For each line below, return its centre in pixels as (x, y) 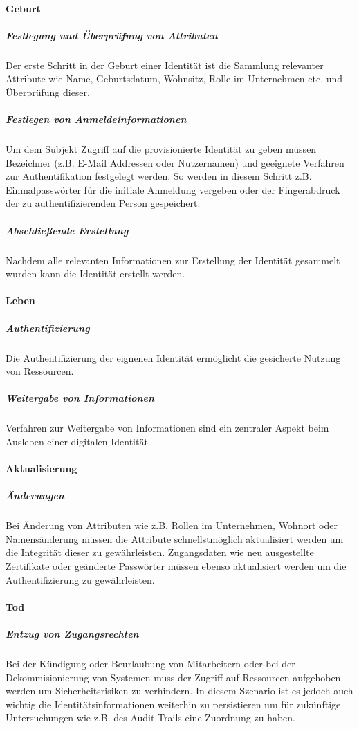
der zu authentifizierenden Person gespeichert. (103, 203)
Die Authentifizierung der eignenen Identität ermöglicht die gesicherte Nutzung (173, 357)
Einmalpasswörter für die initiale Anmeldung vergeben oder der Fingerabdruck (173, 189)
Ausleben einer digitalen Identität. (78, 441)
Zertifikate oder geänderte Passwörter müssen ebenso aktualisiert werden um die (176, 566)
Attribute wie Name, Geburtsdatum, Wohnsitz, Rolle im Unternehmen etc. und (174, 79)
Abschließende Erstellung (67, 230)
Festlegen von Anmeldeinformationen (96, 119)
